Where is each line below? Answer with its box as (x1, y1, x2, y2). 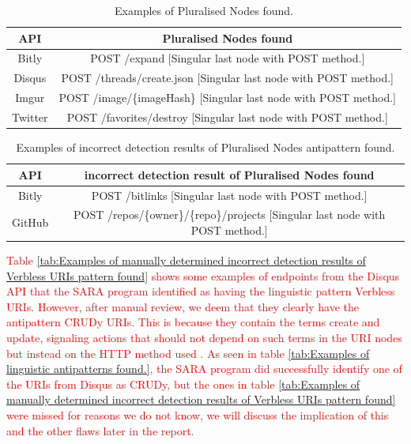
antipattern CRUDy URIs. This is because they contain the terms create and (6, 314, 380, 330)
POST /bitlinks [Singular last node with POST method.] (91, 186, 368, 203)
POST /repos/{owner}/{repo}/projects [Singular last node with (74, 206, 386, 223)
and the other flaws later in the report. (6, 422, 194, 438)
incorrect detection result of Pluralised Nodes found (84, 166, 375, 182)
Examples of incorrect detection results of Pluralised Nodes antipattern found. (16, 139, 395, 156)
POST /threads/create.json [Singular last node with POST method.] (61, 70, 394, 86)
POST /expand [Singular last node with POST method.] (90, 50, 365, 66)
